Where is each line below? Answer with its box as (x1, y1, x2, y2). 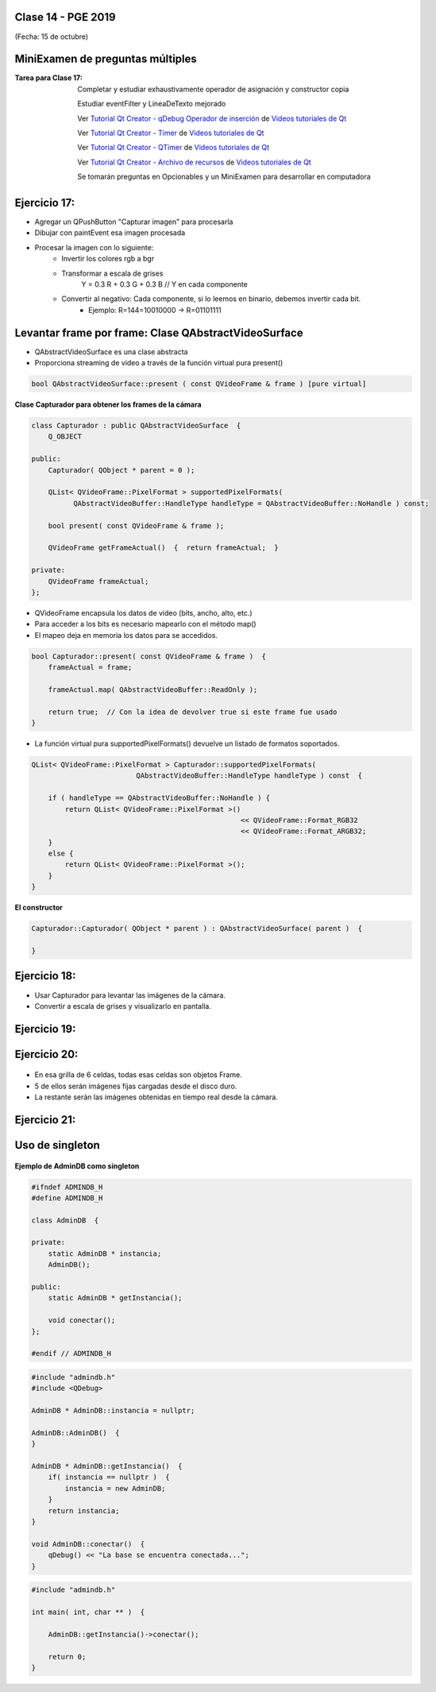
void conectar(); (48, 1315, 116, 1325)
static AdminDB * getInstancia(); (48, 1293, 183, 1303)
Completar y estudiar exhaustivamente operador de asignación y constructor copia (77, 84, 349, 94)
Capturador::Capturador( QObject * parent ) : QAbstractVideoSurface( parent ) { (31, 924, 363, 933)
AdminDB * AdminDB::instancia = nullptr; (31, 1406, 195, 1416)
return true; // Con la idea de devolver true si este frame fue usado (48, 707, 338, 717)
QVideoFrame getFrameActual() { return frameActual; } (48, 543, 279, 552)
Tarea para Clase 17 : (14, 73, 83, 83)
